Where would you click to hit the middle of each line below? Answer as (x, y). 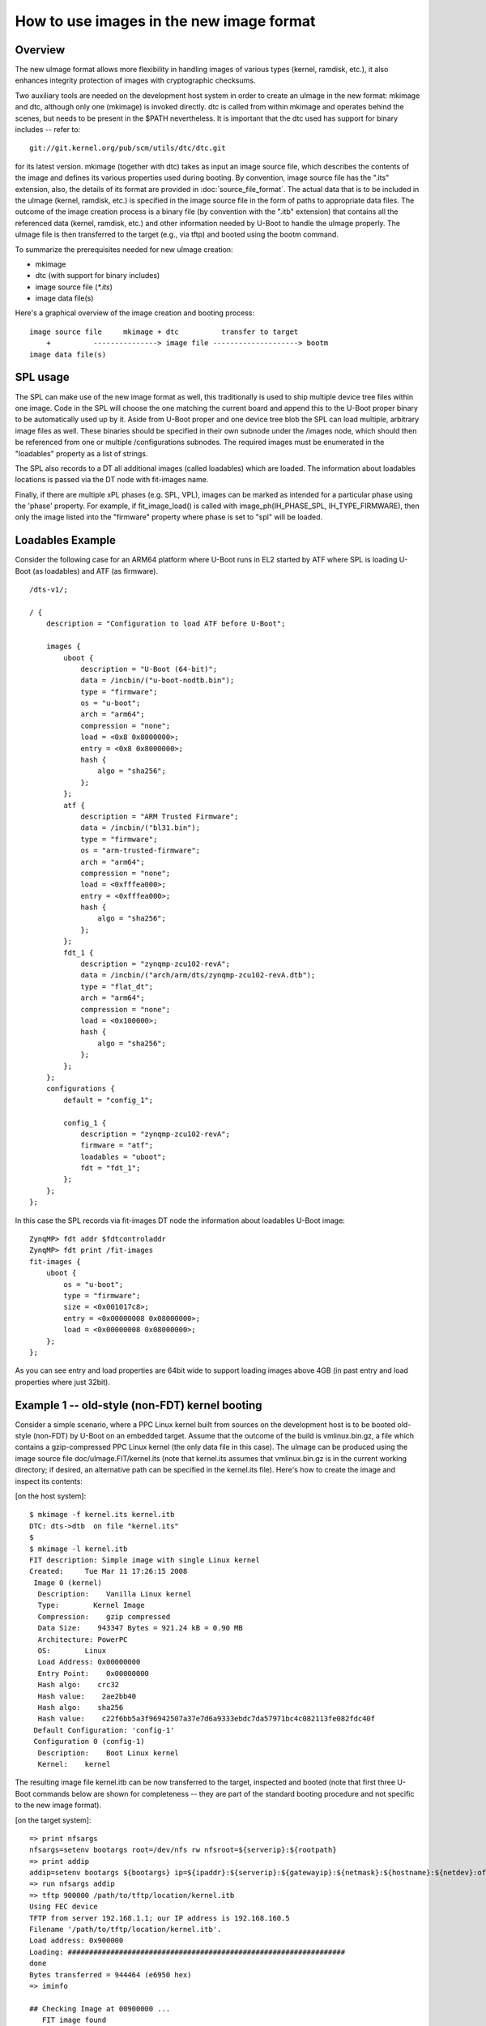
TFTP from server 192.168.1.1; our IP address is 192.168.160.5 (160, 1918)
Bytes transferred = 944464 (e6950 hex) (111, 1975)
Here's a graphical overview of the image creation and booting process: (135, 313)
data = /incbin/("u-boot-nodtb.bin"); (158, 680)
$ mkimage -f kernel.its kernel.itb (102, 1515)
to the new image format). (58, 1805)
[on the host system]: (51, 1496)
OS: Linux (72, 1651)
